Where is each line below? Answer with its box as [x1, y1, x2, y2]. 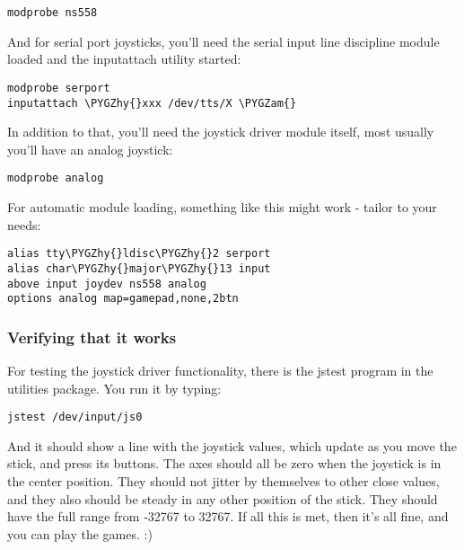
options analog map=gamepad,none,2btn [7, 292, 239, 306]
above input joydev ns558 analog [7, 277, 206, 290]
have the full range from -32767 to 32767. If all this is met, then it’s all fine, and [7, 507, 449, 526]
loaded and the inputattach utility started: [7, 49, 241, 68]
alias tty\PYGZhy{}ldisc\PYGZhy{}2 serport [7, 247, 271, 261]
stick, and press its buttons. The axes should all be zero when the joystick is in [7, 454, 442, 473]
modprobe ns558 [7, 6, 98, 19]
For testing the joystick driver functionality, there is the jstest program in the [7, 361, 433, 380]
